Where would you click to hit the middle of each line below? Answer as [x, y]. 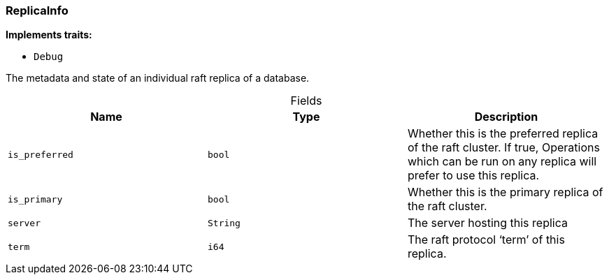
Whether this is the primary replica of [505, 192]
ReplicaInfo [37, 10]
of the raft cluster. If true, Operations [503, 148]
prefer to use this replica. [473, 176]
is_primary [35, 199]
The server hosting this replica [487, 223]
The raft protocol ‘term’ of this [486, 240]
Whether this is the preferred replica [503, 134]
